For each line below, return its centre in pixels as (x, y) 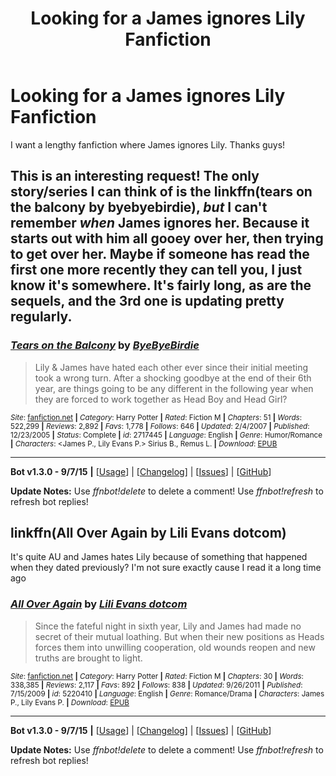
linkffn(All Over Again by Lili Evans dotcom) (148, 533)
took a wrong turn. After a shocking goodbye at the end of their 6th (173, 378)
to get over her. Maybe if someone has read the (160, 254)
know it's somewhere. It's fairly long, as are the (161, 285)
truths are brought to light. (88, 658)
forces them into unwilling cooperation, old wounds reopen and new (175, 647)
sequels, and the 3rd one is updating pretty (147, 301)
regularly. (41, 317)
